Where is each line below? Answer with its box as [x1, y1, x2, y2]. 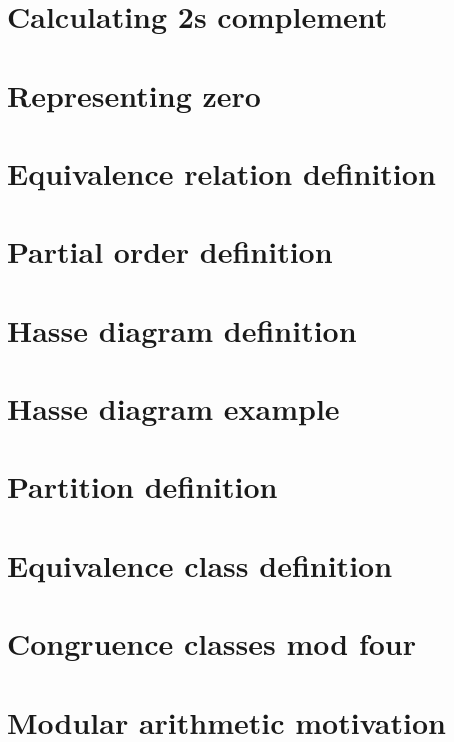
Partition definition [7, 466, 278, 507]
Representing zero [7, 74, 261, 115]
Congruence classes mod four [7, 623, 416, 664]
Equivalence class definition [7, 544, 393, 585]
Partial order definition [7, 231, 333, 272]
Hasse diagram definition [7, 309, 357, 350]
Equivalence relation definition [7, 152, 436, 193]
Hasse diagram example [7, 388, 340, 429]
